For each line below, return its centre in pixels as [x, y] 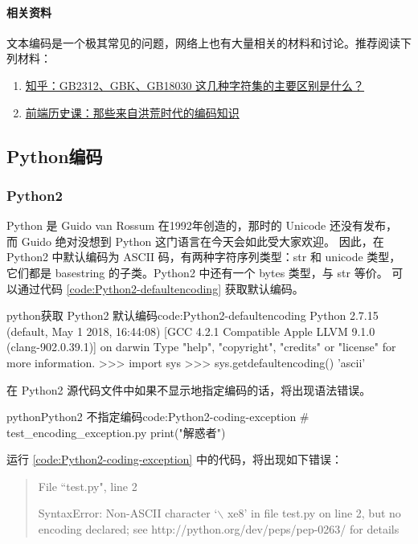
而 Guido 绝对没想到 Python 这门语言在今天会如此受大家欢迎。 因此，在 [195, 241]
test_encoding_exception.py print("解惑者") [116, 432]
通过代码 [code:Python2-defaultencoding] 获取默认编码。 [160, 288]
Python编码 [55, 155]
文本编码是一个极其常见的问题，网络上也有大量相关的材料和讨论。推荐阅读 [203, 42]
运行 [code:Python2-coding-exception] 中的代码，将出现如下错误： [174, 459]
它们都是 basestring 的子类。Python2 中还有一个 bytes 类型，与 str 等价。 [197, 272]
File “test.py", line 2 [88, 486]
